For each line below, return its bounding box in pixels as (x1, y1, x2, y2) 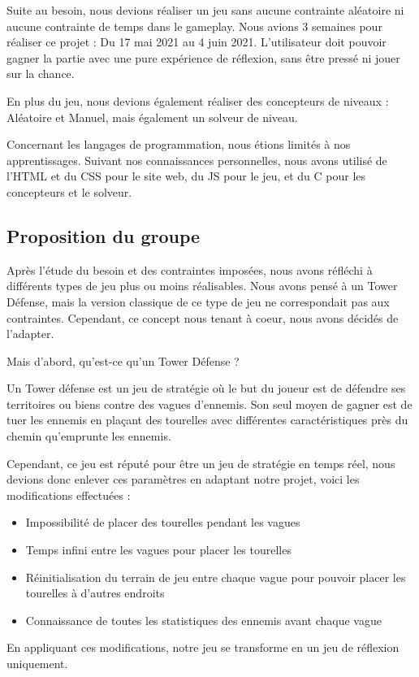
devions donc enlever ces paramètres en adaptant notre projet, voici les (6, 471, 360, 488)
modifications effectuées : (6, 486, 131, 503)
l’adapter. (6, 325, 54, 342)
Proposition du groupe (6, 223, 201, 248)
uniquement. (6, 655, 68, 672)
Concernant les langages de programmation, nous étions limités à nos (6, 136, 351, 153)
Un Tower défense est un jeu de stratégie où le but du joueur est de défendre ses (6, 380, 406, 397)
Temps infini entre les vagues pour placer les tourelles (25, 541, 292, 558)
